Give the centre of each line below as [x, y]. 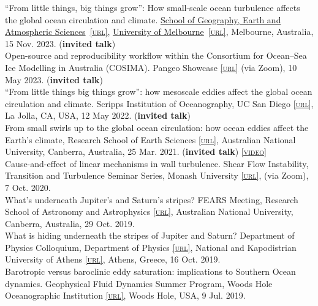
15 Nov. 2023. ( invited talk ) [60, 43]
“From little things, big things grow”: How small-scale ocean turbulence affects [153, 7]
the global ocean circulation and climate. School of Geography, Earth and [143, 19]
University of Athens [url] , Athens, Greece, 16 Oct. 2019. [113, 259]
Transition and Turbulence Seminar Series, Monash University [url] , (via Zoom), [157, 175]
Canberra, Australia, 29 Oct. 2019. [70, 223]
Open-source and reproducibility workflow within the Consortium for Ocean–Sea [156, 55]
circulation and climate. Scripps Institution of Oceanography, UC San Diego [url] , [159, 103]
